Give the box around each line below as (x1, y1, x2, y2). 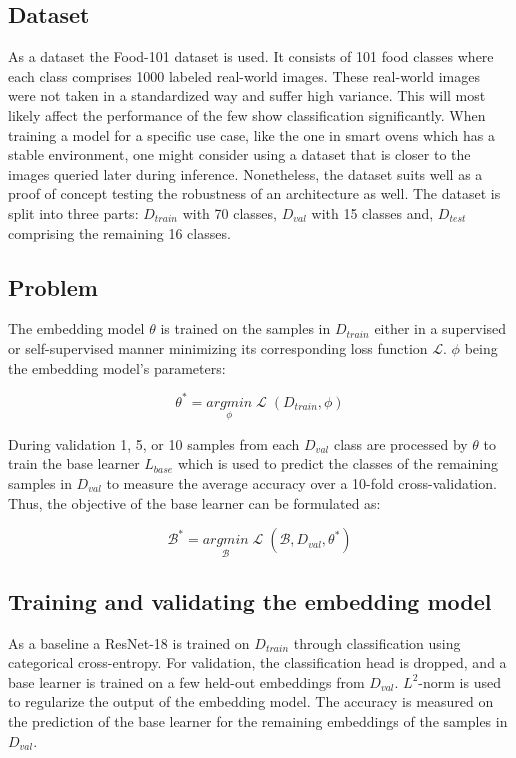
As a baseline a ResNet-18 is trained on (8, 632, 250, 653)
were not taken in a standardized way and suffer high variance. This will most (8, 85, 486, 106)
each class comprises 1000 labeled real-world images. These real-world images (8, 65, 480, 86)
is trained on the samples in (160, 318, 331, 339)
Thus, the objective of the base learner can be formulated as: (8, 492, 381, 513)
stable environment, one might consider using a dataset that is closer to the (8, 144, 471, 165)
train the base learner (8, 453, 140, 474)
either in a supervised (374, 318, 507, 339)
